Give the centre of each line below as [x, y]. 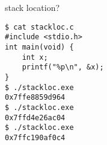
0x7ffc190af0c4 [35, 137]
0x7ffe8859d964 [35, 98]
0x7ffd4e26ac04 [35, 118]
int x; [35, 57]
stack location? [32, 7]
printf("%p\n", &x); [63, 67]
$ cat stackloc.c [39, 27]
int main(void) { [39, 47]
